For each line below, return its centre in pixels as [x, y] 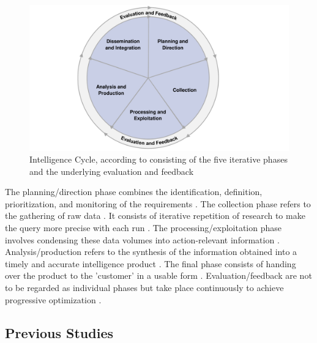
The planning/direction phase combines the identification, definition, [134, 192]
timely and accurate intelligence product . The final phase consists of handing [151, 263]
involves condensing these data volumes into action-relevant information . [142, 239]
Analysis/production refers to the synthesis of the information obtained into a [151, 252]
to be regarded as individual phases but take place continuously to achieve [144, 288]
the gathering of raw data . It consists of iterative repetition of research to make [155, 216]
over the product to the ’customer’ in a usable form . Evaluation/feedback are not [158, 275]
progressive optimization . [53, 299]
